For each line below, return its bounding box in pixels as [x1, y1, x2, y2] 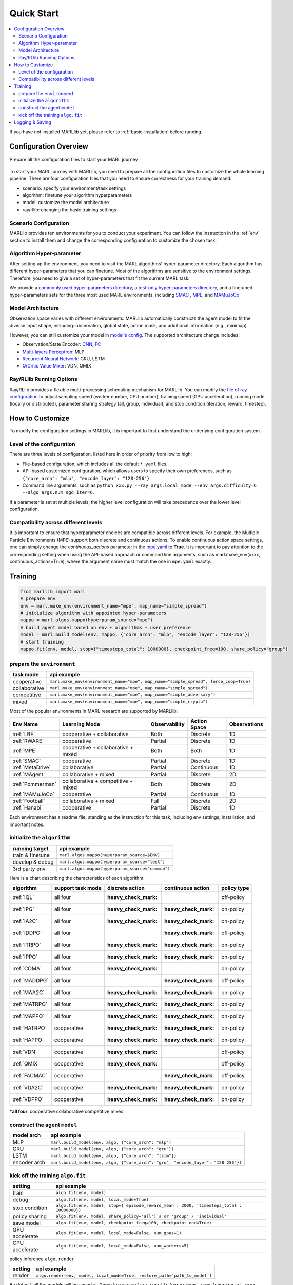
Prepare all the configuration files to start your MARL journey [9, 157, 138, 163]
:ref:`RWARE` [12, 738, 44, 745]
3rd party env [12, 865, 46, 872]
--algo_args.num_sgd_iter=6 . [22, 489, 94, 495]
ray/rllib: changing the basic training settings [22, 206, 116, 213]
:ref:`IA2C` [12, 917, 38, 925]
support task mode [54, 885, 102, 892]
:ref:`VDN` [12, 1049, 37, 1056]
